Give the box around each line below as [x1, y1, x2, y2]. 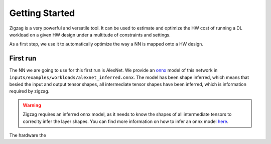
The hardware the [9, 132, 46, 138]
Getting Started [9, 7, 75, 18]
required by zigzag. [9, 88, 50, 94]
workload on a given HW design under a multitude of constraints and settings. [9, 31, 171, 37]
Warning [23, 102, 41, 108]
